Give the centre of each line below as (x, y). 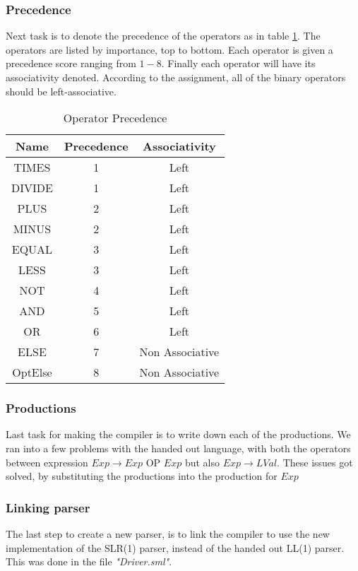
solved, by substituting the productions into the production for (142, 476)
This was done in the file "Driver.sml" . (89, 561)
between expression (47, 462)
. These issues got (315, 462)
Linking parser (48, 507)
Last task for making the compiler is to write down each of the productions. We (178, 434)
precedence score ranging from (71, 63)
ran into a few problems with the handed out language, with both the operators (178, 448)
